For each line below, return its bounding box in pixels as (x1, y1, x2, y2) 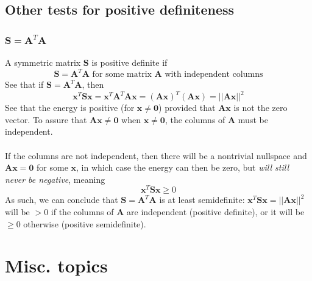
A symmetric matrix (5, 56, 81, 68)
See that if (5, 78, 44, 91)
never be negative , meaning (5, 173, 105, 185)
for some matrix (92, 70, 152, 79)
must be (238, 113, 268, 126)
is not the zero (233, 101, 288, 114)
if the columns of (51, 205, 114, 218)
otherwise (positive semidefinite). (23, 217, 146, 230)
